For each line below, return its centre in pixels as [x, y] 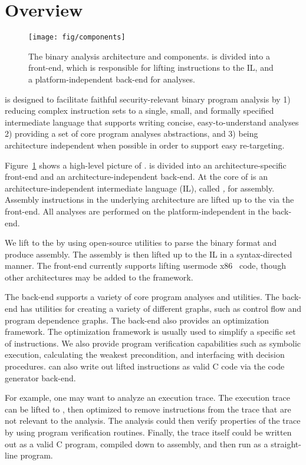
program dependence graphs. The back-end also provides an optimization [137, 320]
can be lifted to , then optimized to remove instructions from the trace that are [148, 409]
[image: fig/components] [77, 37]
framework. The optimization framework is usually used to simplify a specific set [150, 332]
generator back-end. [40, 377]
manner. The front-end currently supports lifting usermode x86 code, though [145, 266]
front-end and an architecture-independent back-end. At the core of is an [136, 177]
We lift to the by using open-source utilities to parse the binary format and [141, 243]
